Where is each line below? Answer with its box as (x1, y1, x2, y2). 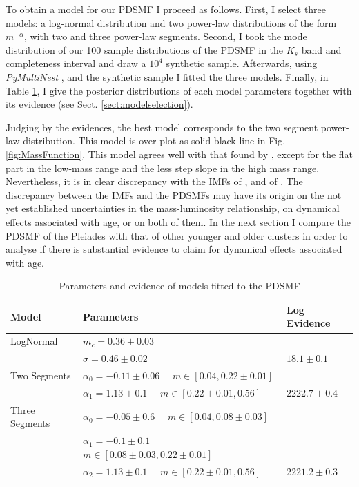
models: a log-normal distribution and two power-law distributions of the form (6, 15, 337, 30)
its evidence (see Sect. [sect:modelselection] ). (6, 97, 193, 111)
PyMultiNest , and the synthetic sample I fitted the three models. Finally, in (6, 69, 329, 84)
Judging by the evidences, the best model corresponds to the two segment (6, 120, 318, 134)
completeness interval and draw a (6, 56, 146, 70)
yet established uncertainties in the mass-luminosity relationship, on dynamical (6, 201, 340, 216)
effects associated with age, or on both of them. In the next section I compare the (6, 214, 351, 229)
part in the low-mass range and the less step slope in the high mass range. (6, 160, 320, 175)
